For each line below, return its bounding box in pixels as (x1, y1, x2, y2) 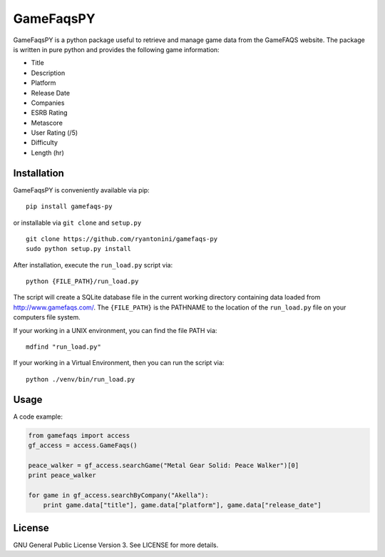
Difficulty (31, 138, 58, 147)
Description (31, 68, 66, 77)
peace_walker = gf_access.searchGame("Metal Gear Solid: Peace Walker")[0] (28, 461, 299, 469)
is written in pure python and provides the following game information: (13, 45, 220, 53)
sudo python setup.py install (26, 245, 132, 253)
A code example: (13, 412, 63, 421)
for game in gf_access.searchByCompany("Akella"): (28, 491, 210, 499)
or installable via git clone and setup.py (13, 218, 142, 227)
